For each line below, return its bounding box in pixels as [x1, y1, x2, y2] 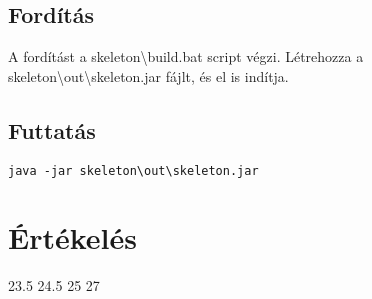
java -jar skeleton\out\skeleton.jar [8, 163, 259, 178]
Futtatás [8, 114, 96, 145]
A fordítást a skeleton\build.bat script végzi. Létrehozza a [8, 46, 364, 67]
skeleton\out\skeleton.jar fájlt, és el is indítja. [8, 65, 289, 86]
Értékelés [8, 217, 137, 258]
